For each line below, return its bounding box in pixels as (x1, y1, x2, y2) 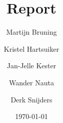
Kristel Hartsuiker (3, 43, 59, 54)
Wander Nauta (9, 77, 54, 87)
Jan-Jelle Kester (6, 60, 56, 71)
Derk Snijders (10, 94, 52, 104)
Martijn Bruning (6, 27, 57, 37)
